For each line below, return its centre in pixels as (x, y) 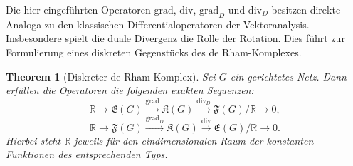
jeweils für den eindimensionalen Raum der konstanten (194, 140)
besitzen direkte (306, 9)
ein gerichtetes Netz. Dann (288, 76)
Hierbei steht (33, 140)
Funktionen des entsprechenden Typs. (87, 154)
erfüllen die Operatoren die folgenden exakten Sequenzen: (130, 90)
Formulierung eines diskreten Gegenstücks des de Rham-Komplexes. (154, 52)
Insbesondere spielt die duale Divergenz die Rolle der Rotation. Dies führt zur (175, 38)
